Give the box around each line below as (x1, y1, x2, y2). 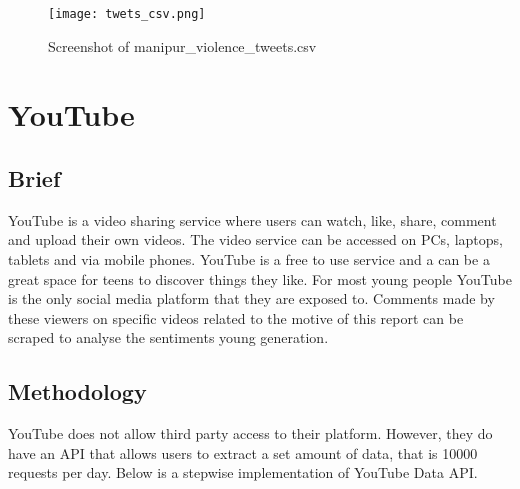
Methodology (8, 376, 147, 407)
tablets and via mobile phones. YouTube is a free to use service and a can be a (8, 249, 490, 270)
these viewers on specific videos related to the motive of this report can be (8, 307, 464, 328)
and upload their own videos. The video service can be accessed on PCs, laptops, (8, 229, 503, 250)
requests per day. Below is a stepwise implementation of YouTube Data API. (8, 462, 478, 483)
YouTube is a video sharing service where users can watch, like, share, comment (8, 209, 497, 230)
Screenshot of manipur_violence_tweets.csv (48, 35, 317, 56)
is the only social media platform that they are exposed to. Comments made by (8, 288, 495, 309)
